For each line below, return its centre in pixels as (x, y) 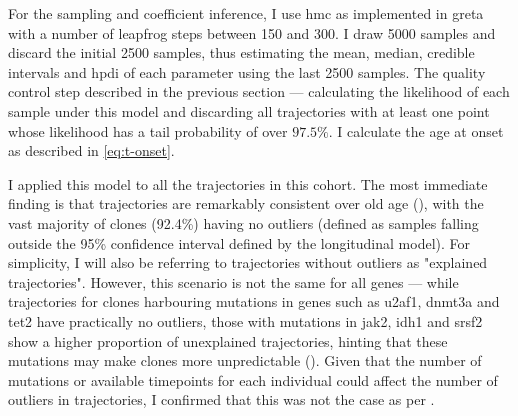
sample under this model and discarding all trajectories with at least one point (249, 110)
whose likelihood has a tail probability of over (148, 130)
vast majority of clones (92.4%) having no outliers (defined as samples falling (243, 222)
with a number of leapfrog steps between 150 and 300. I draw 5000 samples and (252, 32)
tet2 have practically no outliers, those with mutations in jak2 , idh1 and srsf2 (245, 320)
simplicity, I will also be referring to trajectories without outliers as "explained (248, 262)
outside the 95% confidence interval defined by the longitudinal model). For (239, 242)
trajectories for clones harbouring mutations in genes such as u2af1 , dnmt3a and (254, 301)
